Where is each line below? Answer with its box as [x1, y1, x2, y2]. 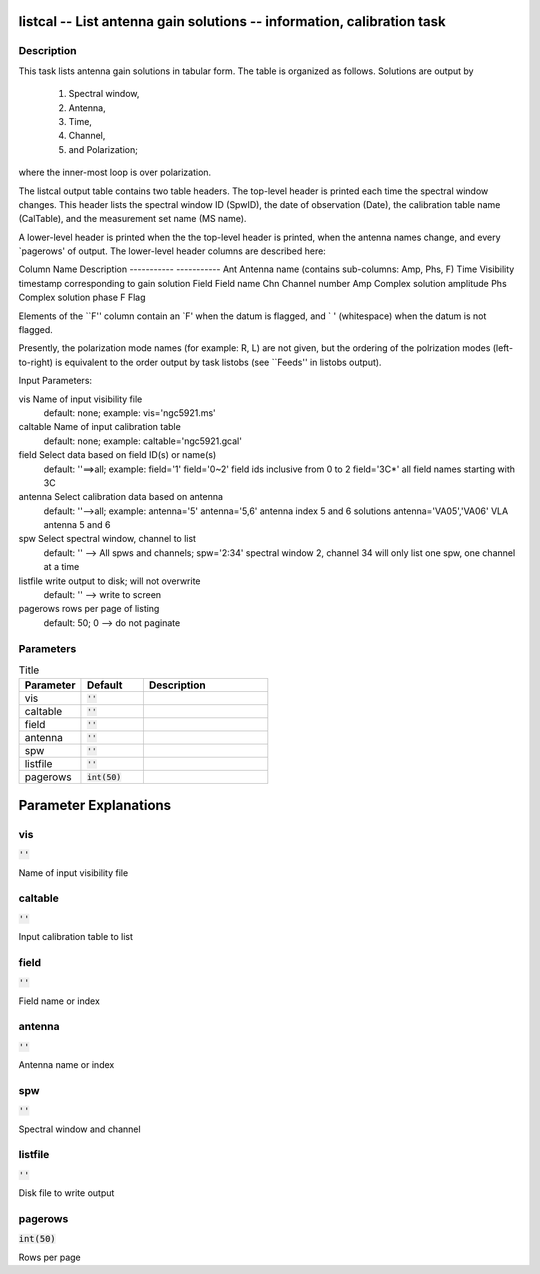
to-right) [18, 356, 54, 368]
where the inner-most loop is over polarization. [18, 166, 212, 179]
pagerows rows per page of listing [18, 603, 160, 615]
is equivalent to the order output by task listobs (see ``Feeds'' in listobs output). [55, 356, 382, 368]
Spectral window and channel [18, 1123, 141, 1135]
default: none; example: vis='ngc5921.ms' [43, 406, 217, 419]
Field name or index [18, 995, 100, 1007]
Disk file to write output [18, 1187, 115, 1199]
